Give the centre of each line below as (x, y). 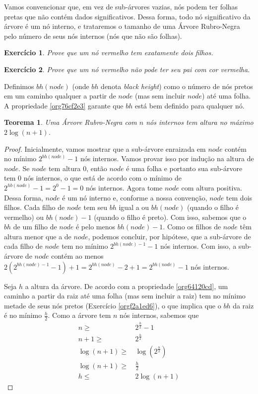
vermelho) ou (24, 217)
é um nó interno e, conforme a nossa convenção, (135, 197)
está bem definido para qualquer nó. (190, 105)
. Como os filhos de (192, 227)
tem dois (239, 197)
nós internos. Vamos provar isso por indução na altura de (167, 158)
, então (97, 168)
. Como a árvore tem (79, 315)
